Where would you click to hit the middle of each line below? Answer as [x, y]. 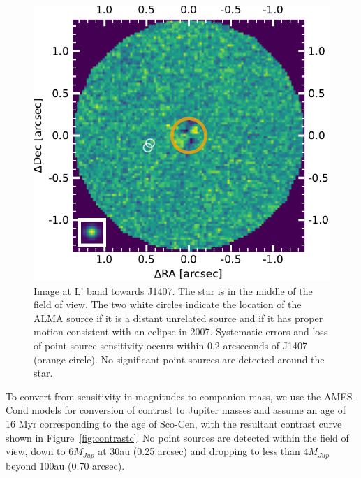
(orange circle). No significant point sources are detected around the [179, 359]
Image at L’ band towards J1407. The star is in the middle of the [173, 290]
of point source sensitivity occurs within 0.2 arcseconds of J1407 [170, 345]
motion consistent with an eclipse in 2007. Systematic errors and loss [181, 332]
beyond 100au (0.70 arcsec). [65, 465]
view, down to [36, 451]
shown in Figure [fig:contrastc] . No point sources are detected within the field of [177, 437]
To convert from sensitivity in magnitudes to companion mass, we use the [163, 396]
